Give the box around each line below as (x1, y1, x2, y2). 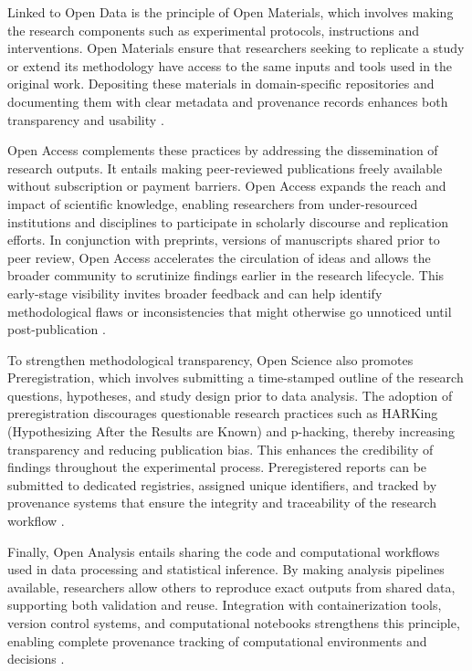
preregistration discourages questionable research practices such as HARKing (7, 404, 438, 423)
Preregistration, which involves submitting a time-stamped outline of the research (7, 368, 464, 387)
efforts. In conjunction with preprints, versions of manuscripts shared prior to (7, 230, 440, 249)
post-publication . (7, 320, 106, 339)
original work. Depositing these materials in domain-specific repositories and (7, 74, 435, 93)
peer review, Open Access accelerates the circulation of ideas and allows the (7, 247, 431, 267)
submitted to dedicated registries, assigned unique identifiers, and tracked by (7, 475, 437, 494)
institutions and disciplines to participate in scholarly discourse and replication (7, 212, 448, 231)
